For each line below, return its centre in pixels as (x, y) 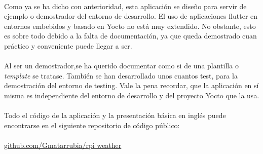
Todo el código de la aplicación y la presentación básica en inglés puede (115, 115)
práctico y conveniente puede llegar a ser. (68, 45)
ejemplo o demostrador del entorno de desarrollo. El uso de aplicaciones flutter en (131, 16)
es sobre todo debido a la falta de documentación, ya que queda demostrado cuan (130, 36)
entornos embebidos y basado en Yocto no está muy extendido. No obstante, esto (130, 26)
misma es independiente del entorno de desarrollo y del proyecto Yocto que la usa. (132, 95)
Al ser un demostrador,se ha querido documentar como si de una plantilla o (121, 66)
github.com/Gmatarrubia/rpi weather (63, 145)
